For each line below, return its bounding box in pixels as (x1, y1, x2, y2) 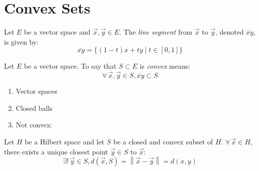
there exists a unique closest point (4, 146, 108, 156)
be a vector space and (24, 27, 90, 37)
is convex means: (139, 61, 190, 71)
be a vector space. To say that (24, 61, 116, 71)
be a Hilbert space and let (24, 136, 104, 146)
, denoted (215, 27, 244, 37)
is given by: (4, 36, 39, 47)
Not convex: (15, 119, 52, 130)
